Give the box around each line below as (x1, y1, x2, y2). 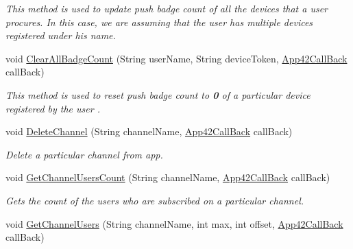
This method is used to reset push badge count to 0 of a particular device (5, 87, 311, 102)
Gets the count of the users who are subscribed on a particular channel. (5, 193, 304, 207)
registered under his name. (5, 28, 116, 43)
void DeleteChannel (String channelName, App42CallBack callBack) (5, 124, 293, 139)
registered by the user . (5, 101, 100, 115)
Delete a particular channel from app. (5, 147, 163, 161)
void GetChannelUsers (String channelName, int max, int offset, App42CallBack (5, 216, 343, 230)
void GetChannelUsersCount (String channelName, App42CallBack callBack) (5, 170, 330, 185)
